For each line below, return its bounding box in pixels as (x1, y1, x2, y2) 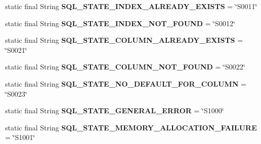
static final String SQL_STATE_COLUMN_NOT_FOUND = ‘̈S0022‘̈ (5, 61, 245, 72)
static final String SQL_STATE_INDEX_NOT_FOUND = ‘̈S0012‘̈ (5, 18, 235, 28)
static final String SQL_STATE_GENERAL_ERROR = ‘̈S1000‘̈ (5, 105, 224, 116)
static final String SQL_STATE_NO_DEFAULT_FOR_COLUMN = (5, 78, 247, 89)
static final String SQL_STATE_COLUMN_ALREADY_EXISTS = (5, 35, 243, 45)
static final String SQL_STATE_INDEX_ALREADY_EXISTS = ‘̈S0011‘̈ (5, 1, 257, 11)
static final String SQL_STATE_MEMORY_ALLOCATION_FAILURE (5, 122, 257, 132)
